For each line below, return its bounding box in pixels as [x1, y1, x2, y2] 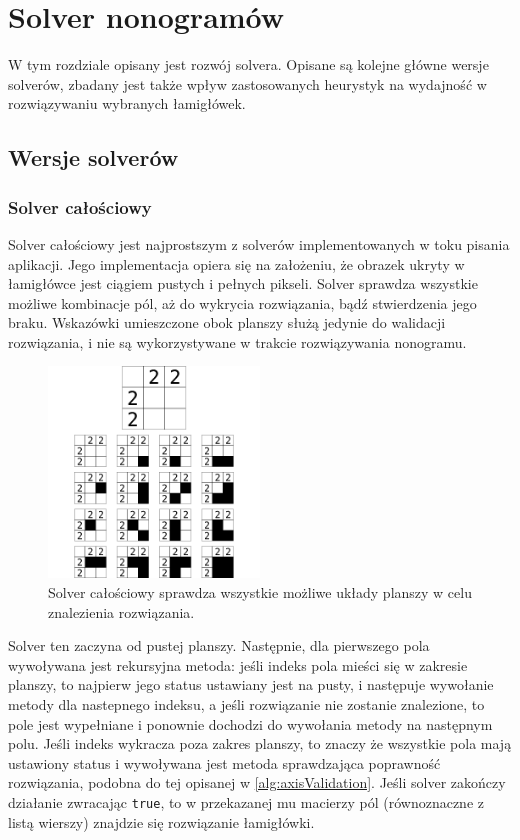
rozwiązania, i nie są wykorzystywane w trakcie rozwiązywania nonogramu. [8, 331, 467, 352]
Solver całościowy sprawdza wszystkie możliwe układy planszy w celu [48, 582, 472, 603]
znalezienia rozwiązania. [48, 601, 195, 622]
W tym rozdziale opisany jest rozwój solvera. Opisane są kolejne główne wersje [8, 54, 489, 75]
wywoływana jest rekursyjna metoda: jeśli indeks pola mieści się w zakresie [8, 654, 468, 675]
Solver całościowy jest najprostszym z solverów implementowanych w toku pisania [8, 233, 510, 254]
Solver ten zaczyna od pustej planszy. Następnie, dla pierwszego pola [8, 635, 430, 656]
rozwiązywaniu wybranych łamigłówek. [8, 93, 246, 114]
